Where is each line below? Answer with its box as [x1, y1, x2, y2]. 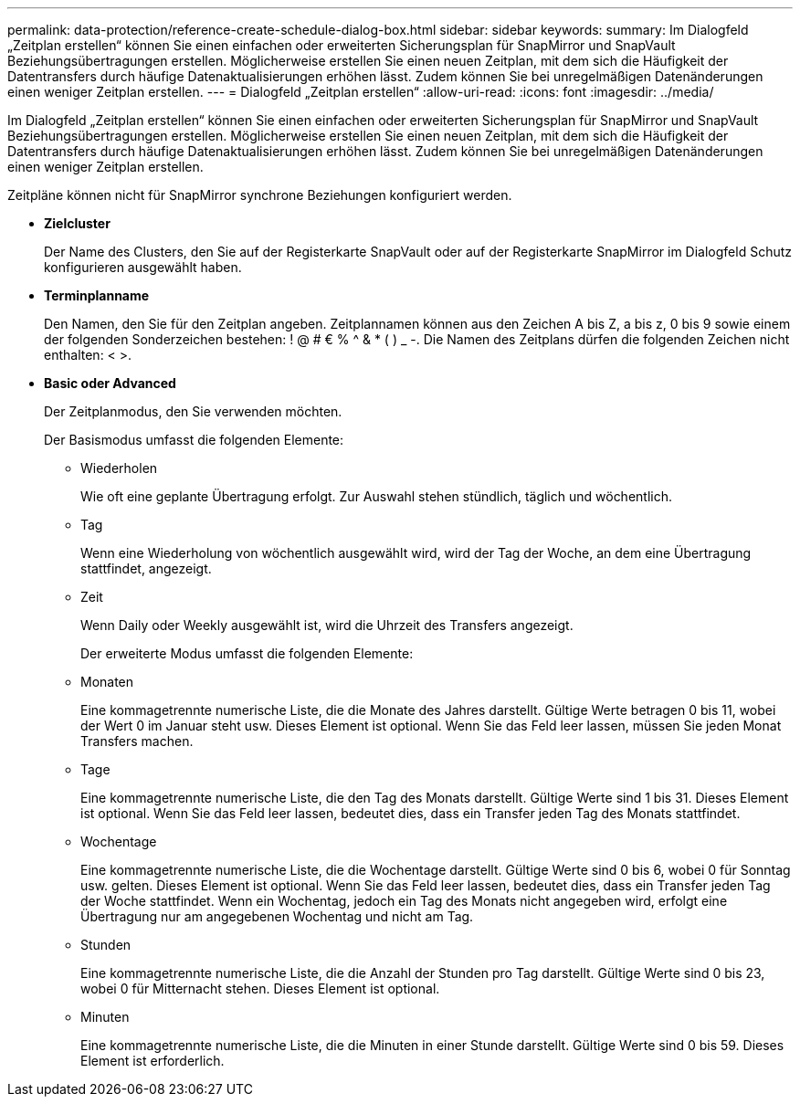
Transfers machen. [80, 733, 194, 749]
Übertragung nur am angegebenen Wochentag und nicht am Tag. [80, 909, 474, 924]
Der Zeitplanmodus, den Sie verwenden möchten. [44, 404, 342, 419]
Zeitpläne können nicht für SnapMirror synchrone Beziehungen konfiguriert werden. [7, 187, 512, 203]
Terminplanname [44, 288, 150, 303]
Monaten [80, 674, 134, 689]
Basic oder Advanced [44, 375, 176, 391]
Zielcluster [44, 216, 111, 231]
